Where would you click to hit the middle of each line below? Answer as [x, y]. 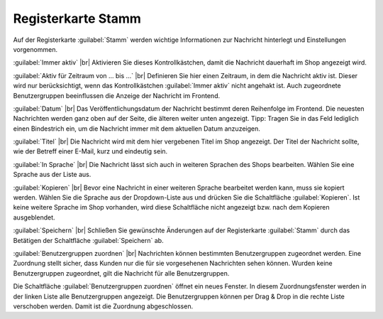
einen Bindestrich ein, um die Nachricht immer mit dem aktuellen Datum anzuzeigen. [137, 129]
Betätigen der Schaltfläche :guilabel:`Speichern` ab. [88, 240]
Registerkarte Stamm [77, 18]
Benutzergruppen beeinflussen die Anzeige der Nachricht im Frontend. [116, 95]
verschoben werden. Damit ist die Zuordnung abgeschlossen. [103, 306]
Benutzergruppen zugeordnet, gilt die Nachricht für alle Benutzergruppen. [121, 273]
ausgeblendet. [34, 217]
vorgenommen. [35, 49]
